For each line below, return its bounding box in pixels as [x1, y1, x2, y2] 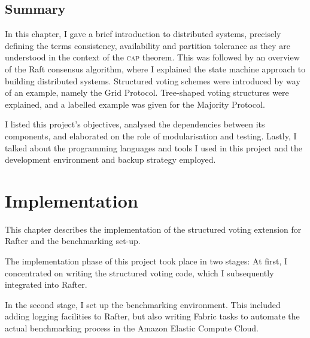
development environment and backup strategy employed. [5, 153, 216, 166]
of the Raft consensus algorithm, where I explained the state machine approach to [5, 62, 306, 75]
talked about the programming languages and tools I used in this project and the [5, 141, 303, 154]
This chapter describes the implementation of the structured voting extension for [5, 223, 302, 235]
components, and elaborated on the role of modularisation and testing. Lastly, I [5, 129, 297, 142]
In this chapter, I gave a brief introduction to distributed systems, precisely [5, 28, 281, 40]
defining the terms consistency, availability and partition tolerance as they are [5, 39, 290, 51]
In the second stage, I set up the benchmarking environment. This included [5, 298, 281, 310]
